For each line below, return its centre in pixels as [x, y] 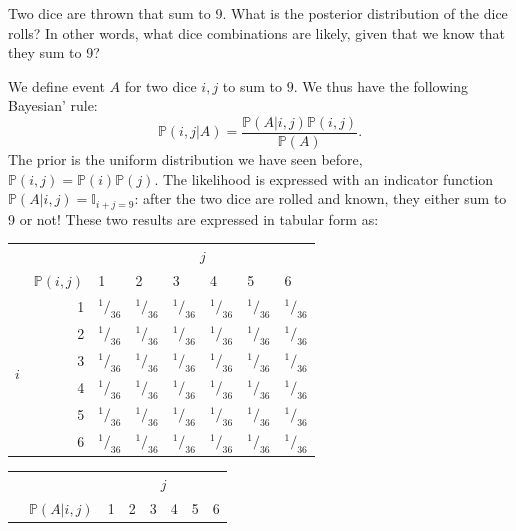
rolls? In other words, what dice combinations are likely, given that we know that [256, 32]
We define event [56, 85]
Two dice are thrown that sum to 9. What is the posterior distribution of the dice [258, 13]
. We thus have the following [380, 85]
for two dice [160, 85]
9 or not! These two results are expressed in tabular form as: [193, 218]
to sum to [252, 85]
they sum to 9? [54, 52]
